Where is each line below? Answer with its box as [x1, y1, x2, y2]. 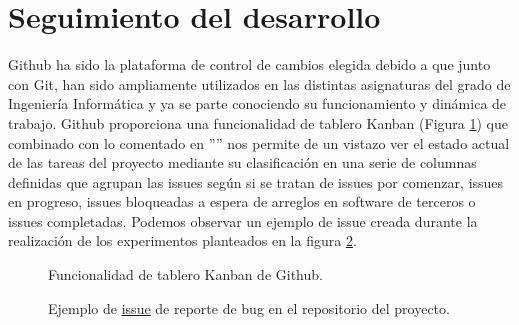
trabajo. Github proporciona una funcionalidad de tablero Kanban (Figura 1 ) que [8, 112, 508, 133]
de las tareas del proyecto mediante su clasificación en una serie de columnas [8, 152, 477, 173]
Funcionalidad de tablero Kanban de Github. [48, 264, 323, 285]
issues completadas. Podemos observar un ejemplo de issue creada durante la [8, 210, 478, 231]
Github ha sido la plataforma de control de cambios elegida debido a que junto [8, 54, 491, 75]
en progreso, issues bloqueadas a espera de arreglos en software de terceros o [8, 191, 476, 212]
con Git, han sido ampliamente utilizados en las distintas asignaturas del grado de [8, 73, 511, 94]
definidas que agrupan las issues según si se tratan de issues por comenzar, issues [8, 171, 504, 192]
